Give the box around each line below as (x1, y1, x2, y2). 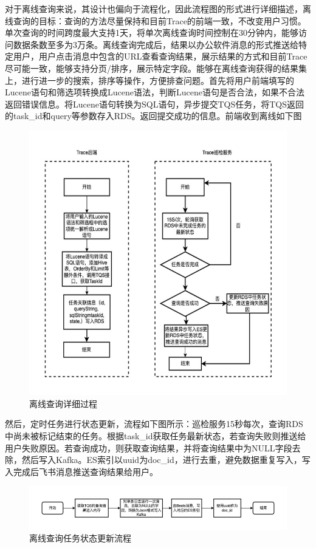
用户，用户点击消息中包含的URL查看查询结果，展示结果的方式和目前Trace (13, 50, 307, 63)
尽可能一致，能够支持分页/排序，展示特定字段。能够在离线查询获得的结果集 (5, 61, 307, 74)
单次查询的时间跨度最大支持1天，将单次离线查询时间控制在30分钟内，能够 (5, 26, 298, 39)
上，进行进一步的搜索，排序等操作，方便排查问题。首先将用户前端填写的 (5, 74, 294, 86)
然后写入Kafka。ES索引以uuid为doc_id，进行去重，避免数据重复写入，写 (21, 453, 311, 466)
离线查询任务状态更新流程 (29, 532, 131, 544)
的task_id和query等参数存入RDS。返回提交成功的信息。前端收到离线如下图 (5, 109, 302, 122)
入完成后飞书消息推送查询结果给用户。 (5, 465, 158, 478)
